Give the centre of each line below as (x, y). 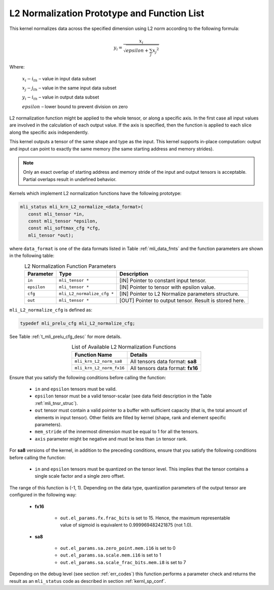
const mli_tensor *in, (56, 214)
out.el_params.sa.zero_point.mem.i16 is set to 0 (118, 548)
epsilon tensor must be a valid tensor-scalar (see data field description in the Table (123, 396)
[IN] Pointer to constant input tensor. (163, 281)
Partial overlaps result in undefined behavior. (70, 179)
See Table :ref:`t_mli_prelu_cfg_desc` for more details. (65, 336)
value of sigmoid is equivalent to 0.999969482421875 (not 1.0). (126, 525)
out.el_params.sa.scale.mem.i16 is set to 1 (111, 555)
